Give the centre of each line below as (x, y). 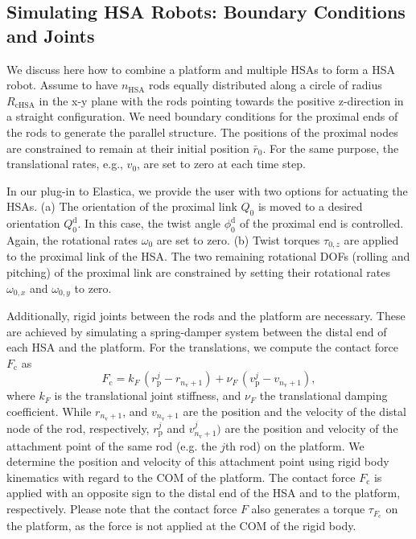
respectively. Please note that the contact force (122, 509)
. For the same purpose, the (331, 148)
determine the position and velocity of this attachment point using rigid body (198, 461)
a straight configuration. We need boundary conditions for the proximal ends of (202, 116)
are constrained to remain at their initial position (128, 148)
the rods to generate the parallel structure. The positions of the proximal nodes (202, 132)
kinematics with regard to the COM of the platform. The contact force (181, 477)
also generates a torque (308, 509)
